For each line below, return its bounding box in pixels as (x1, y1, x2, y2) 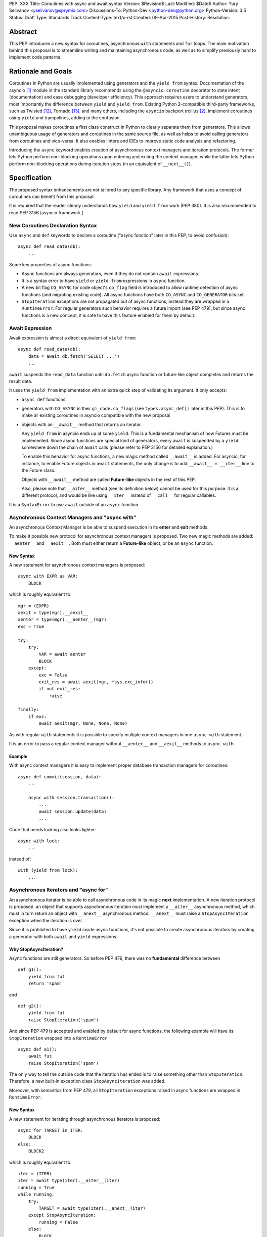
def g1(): (18, 967, 42, 972)
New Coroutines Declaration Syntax (9, 222, 97, 229)
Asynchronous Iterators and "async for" (9, 886, 108, 893)
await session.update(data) (39, 809, 107, 814)
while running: (18, 1191, 55, 1197)
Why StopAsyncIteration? (9, 946, 64, 952)
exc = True (18, 623, 44, 629)
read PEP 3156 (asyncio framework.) (9, 209, 84, 215)
